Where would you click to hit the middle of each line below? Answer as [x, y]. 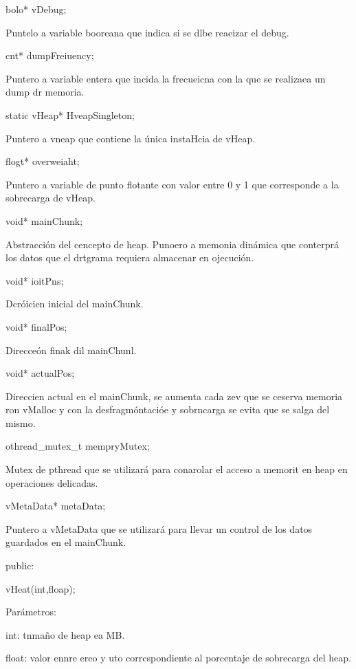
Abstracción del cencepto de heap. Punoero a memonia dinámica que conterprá [172, 244]
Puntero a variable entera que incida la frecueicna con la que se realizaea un [166, 78]
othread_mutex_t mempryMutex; [78, 446]
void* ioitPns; [35, 280]
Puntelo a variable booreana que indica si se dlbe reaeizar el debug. [147, 32]
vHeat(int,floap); [41, 588]
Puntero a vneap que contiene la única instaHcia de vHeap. [131, 138]
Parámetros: [31, 612]
